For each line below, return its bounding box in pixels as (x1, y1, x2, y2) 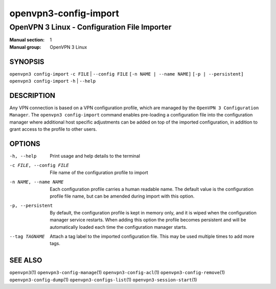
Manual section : (9, 37, 45, 43)
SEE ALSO (9, 256, 42, 265)
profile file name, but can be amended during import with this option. (50, 193, 195, 199)
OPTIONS (9, 139, 40, 148)
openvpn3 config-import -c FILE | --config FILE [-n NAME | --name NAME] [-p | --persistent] (9, 70, 244, 77)
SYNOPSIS (9, 57, 44, 66)
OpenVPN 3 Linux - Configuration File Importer (9, 22, 172, 32)
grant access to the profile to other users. (9, 126, 97, 132)
